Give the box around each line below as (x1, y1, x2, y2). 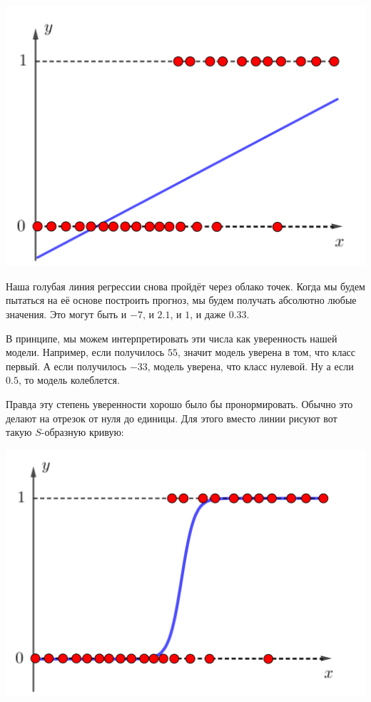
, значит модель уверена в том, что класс (177, 345, 356, 360)
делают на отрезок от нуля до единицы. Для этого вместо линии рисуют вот (6, 410, 337, 425)
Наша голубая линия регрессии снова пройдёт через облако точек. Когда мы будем (6, 278, 365, 293)
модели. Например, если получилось (6, 345, 165, 360)
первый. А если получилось (6, 358, 127, 373)
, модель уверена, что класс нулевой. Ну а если (147, 358, 354, 373)
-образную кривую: (41, 424, 124, 439)
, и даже (190, 306, 225, 321)
